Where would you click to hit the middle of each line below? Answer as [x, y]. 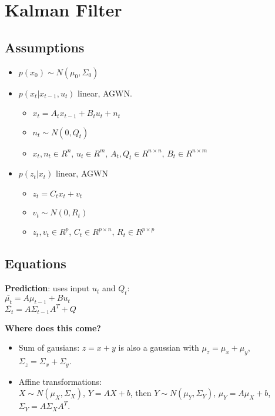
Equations [36, 263]
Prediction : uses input [47, 288]
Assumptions [45, 47]
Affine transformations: [60, 381]
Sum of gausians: [49, 347]
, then [141, 393]
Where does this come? [53, 327]
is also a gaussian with [159, 347]
